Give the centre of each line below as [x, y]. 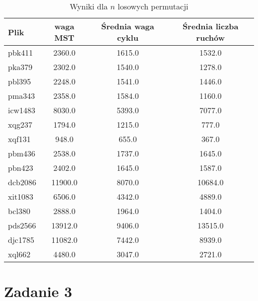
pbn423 [21, 168]
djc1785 [21, 240]
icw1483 [22, 110]
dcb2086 [22, 182]
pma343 [22, 96]
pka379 [20, 67]
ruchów [211, 38]
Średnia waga [128, 26]
